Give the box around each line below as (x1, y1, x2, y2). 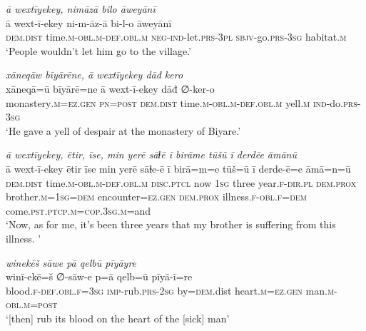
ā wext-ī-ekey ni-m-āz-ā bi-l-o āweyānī (6, 15, 172, 30)
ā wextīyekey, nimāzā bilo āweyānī (6, 1, 156, 16)
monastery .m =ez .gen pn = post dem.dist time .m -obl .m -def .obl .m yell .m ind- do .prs (6, 95, 357, 110)
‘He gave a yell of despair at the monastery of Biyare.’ (6, 123, 241, 138)
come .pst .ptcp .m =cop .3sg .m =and (6, 203, 151, 218)
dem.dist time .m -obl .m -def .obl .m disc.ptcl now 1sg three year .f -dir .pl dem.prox (6, 175, 357, 190)
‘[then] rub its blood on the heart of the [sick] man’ (6, 310, 230, 325)
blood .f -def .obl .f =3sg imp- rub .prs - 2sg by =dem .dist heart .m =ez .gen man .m (6, 282, 335, 297)
